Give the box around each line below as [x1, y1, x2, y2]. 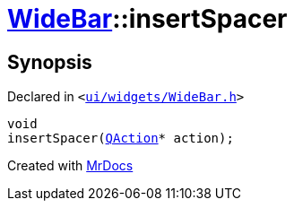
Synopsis [7, 50, 92, 74]
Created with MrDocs [7, 158, 134, 174]
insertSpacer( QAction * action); [7, 131, 234, 146]
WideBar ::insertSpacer [7, 4, 288, 34]
